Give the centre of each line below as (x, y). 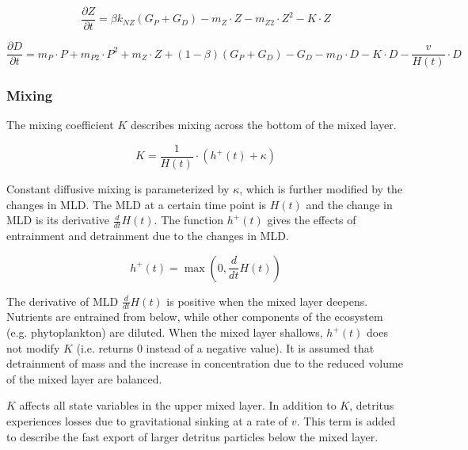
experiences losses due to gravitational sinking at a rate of (147, 421)
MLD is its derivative (58, 220)
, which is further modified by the (321, 189)
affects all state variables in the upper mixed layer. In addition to (178, 405)
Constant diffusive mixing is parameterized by (118, 189)
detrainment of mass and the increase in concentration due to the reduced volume (205, 363)
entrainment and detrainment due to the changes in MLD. (148, 236)
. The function (189, 220)
